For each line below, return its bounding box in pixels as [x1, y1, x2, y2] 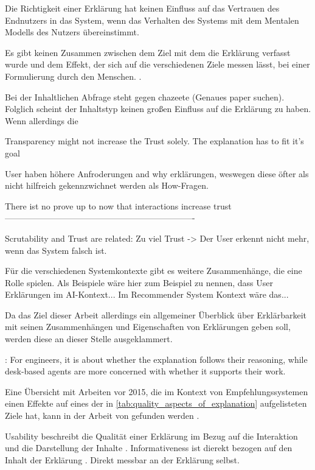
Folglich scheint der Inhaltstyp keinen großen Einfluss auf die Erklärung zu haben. [5, 102, 311, 115]
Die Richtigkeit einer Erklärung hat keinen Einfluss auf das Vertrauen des [5, 2, 280, 14]
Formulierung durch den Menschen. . [5, 69, 142, 82]
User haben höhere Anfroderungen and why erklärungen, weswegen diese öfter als [5, 167, 309, 180]
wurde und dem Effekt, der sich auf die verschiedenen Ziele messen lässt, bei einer [5, 58, 310, 71]
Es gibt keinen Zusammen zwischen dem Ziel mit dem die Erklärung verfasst [5, 46, 291, 58]
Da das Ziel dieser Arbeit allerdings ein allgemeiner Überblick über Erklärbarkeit [5, 308, 307, 321]
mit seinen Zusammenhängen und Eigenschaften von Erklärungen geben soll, [5, 320, 291, 333]
